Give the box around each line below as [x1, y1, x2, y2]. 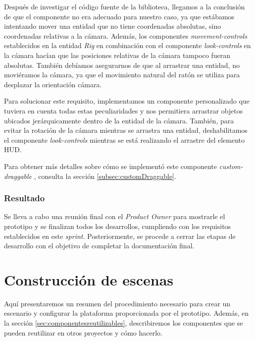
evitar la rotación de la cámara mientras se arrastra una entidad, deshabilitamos [4, 125, 248, 135]
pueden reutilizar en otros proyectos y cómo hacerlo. [4, 327, 162, 338]
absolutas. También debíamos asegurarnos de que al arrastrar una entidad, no [4, 59, 240, 70]
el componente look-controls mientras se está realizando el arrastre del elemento [4, 134, 245, 145]
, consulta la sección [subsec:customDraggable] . [34, 170, 176, 181]
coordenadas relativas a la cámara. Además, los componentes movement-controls [4, 30, 247, 41]
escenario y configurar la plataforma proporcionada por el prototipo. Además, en [4, 308, 249, 318]
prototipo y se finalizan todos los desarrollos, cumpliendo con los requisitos [4, 221, 231, 231]
